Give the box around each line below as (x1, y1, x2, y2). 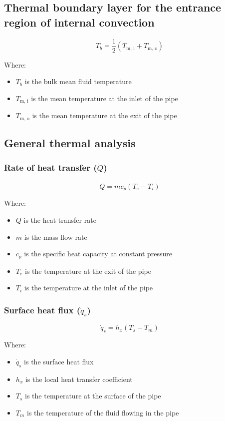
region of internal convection (4, 14, 155, 30)
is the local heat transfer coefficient (25, 373, 133, 384)
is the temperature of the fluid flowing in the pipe (27, 407, 179, 417)
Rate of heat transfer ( (4, 161, 97, 174)
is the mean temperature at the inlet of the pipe (31, 93, 178, 103)
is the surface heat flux (24, 356, 94, 366)
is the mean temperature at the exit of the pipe (32, 110, 177, 121)
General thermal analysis (4, 135, 136, 151)
